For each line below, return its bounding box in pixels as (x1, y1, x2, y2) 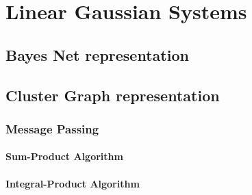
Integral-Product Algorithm (5, 176, 140, 190)
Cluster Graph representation (5, 84, 220, 105)
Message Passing (5, 120, 99, 137)
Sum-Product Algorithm (5, 149, 123, 164)
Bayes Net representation (5, 44, 189, 65)
